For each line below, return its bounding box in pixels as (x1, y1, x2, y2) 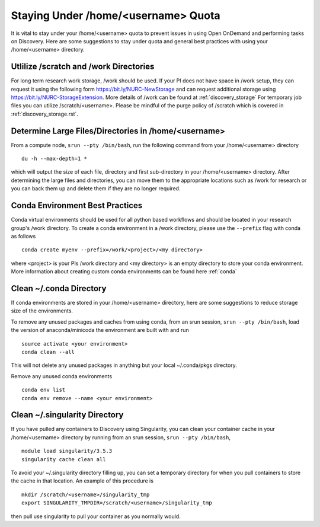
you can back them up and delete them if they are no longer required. (11, 185, 181, 192)
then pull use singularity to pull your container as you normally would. (11, 513, 181, 520)
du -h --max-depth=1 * (21, 155, 88, 162)
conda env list (21, 387, 66, 394)
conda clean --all (21, 349, 75, 355)
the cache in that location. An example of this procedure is (11, 477, 154, 484)
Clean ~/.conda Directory (11, 283, 107, 293)
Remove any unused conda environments (11, 372, 113, 379)
